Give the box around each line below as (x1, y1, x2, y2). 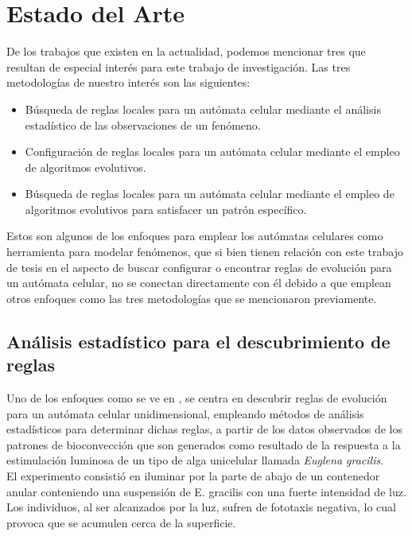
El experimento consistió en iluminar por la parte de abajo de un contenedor (6, 468, 380, 484)
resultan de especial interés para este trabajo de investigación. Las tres (6, 58, 351, 75)
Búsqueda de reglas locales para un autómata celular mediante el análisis (25, 100, 381, 117)
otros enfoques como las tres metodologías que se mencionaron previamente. (6, 289, 377, 306)
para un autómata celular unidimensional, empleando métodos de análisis (6, 405, 364, 421)
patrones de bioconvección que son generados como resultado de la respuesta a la (6, 436, 401, 452)
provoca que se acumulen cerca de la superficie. (6, 514, 236, 530)
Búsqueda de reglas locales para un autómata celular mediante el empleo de (25, 185, 395, 202)
